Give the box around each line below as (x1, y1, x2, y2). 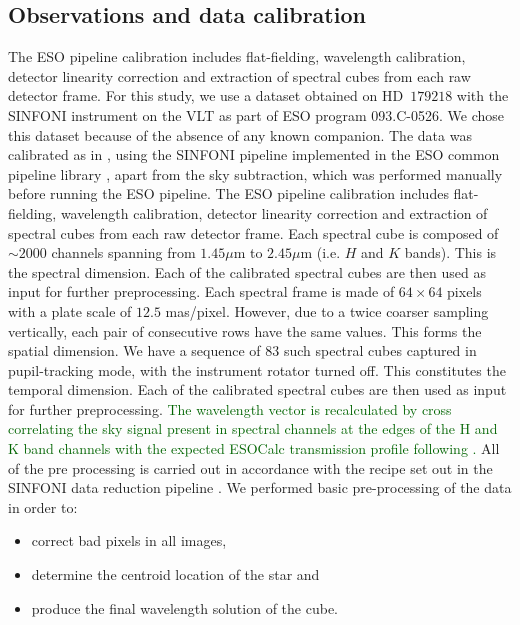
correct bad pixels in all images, (31, 530, 227, 551)
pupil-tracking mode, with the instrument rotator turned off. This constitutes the (8, 359, 506, 380)
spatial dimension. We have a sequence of (8, 340, 261, 361)
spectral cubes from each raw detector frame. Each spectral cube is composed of (8, 222, 499, 243)
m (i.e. (300, 242, 341, 263)
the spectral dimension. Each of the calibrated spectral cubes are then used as (8, 261, 486, 282)
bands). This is (404, 242, 497, 263)
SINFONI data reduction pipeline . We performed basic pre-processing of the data (8, 477, 512, 498)
